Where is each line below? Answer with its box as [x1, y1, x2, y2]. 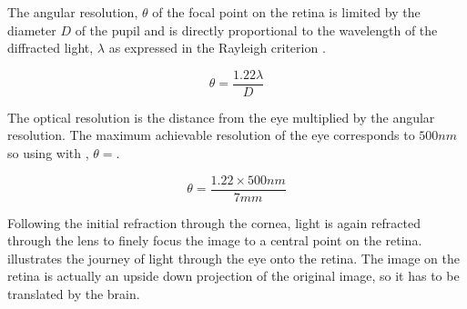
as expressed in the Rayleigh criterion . [108, 38, 326, 57]
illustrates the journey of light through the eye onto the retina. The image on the [7, 248, 460, 267]
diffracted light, [7, 38, 94, 57]
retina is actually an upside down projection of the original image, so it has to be [7, 266, 460, 285]
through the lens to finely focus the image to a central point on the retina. [7, 231, 422, 250]
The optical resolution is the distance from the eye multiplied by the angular [7, 107, 435, 126]
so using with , [7, 144, 89, 163]
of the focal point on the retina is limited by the [152, 3, 421, 21]
